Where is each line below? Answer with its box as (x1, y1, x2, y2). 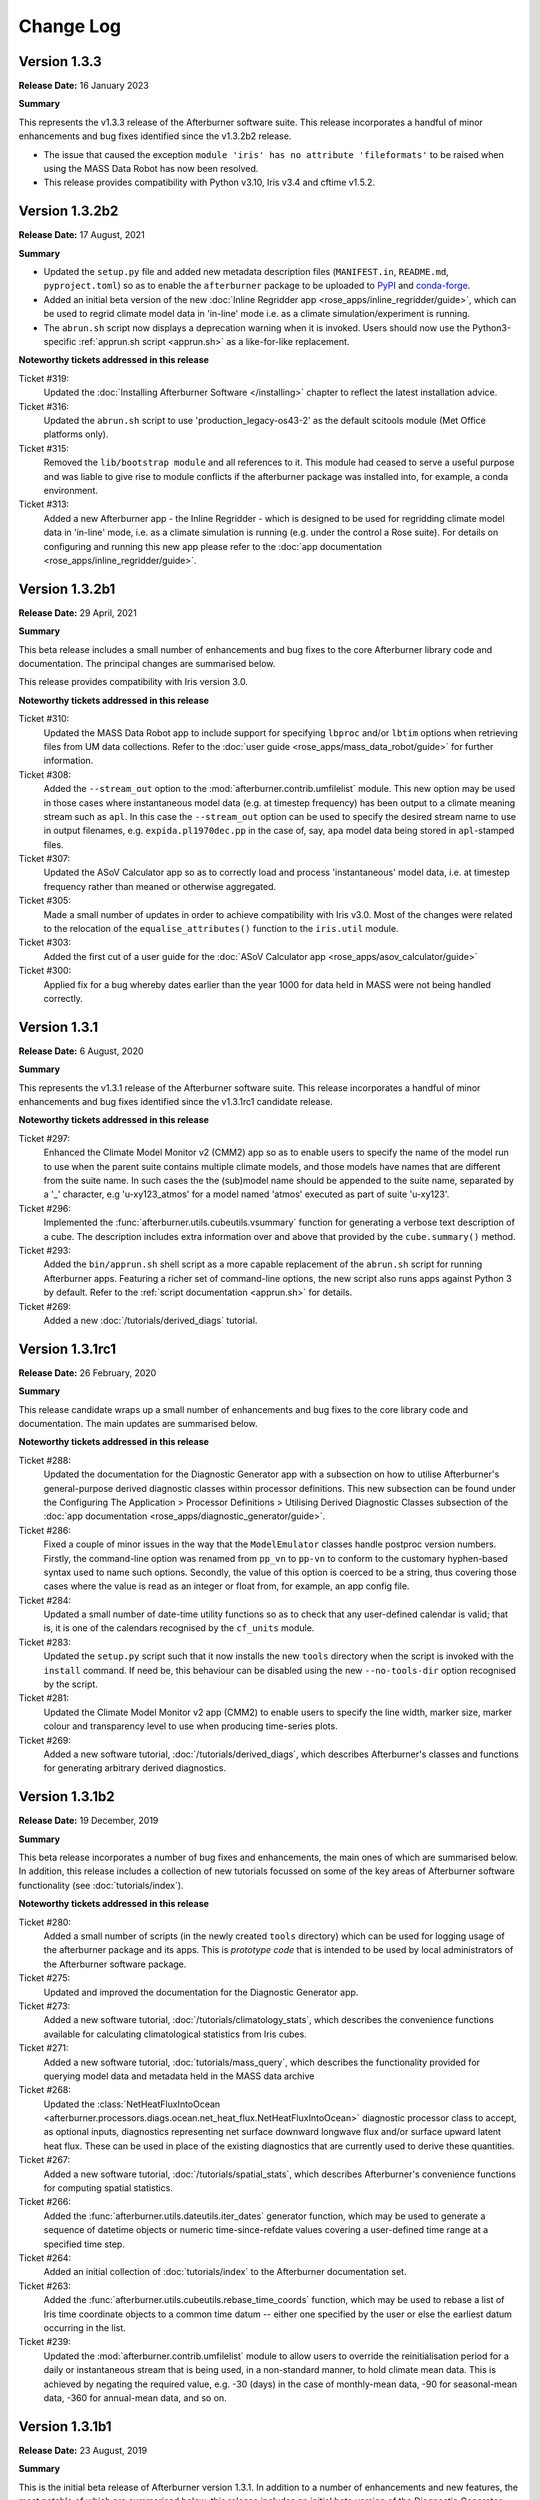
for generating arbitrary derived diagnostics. (43, 1762, 227, 1774)
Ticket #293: (18, 1244, 72, 1256)
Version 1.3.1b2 (18, 1788, 115, 1805)
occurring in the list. (43, 2321, 127, 2334)
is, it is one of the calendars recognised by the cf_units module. (43, 1622, 315, 1634)
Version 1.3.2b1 (18, 580, 116, 597)
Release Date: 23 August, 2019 (18, 2444, 148, 2456)
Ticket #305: (18, 895, 72, 907)
